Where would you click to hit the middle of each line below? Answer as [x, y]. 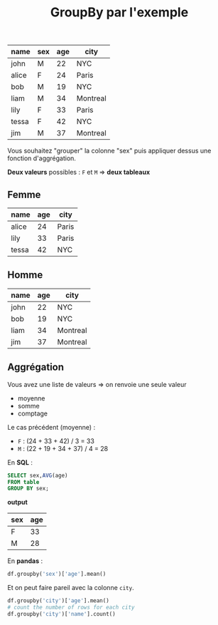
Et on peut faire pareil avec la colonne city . [71, 588]
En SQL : [20, 462]
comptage [33, 413]
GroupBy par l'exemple [119, 12]
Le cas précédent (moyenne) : [51, 427]
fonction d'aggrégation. [42, 158]
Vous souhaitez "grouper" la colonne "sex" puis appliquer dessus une [109, 151]
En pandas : [25, 561]
